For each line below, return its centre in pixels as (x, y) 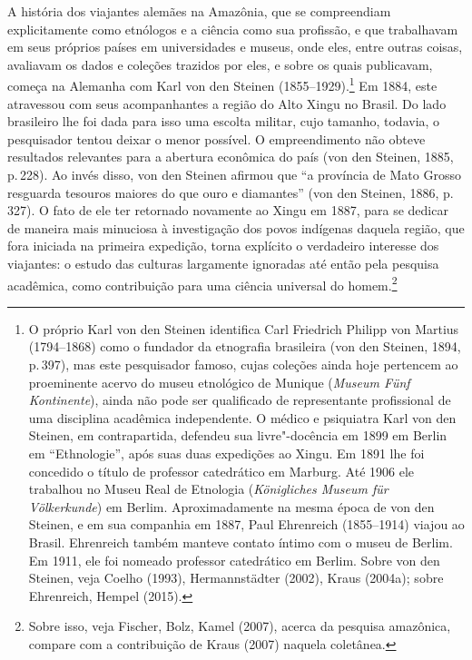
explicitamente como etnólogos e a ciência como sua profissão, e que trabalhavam (233, 29)
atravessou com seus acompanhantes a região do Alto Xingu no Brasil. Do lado (227, 103)
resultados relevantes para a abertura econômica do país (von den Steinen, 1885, (231, 157)
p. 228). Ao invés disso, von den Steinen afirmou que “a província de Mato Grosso (234, 174)
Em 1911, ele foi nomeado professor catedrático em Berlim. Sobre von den (234, 560)
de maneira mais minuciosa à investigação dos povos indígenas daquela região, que (236, 227)
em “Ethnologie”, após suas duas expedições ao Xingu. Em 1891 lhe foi (226, 453)
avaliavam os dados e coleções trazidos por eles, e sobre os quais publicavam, (220, 64)
